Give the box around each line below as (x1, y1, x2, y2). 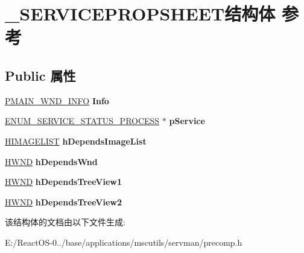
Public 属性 (5, 66, 76, 84)
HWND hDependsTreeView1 (5, 175, 122, 188)
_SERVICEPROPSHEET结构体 (5, 1, 276, 26)
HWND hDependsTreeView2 (5, 195, 122, 208)
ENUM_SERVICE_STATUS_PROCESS (5, 114, 160, 127)
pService (169, 114, 205, 127)
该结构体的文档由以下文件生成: (5, 216, 125, 228)
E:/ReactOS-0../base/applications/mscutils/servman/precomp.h (5, 236, 242, 248)
